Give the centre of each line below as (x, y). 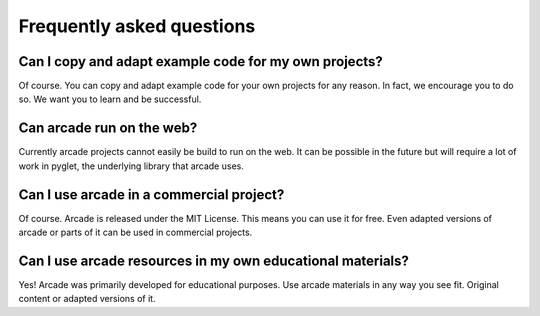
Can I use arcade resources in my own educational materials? (214, 260)
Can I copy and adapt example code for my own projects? (201, 61)
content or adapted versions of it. (87, 299)
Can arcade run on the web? (108, 128)
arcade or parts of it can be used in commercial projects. (135, 232)
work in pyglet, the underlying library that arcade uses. (131, 166)
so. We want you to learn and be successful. (110, 99)
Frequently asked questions (137, 26)
